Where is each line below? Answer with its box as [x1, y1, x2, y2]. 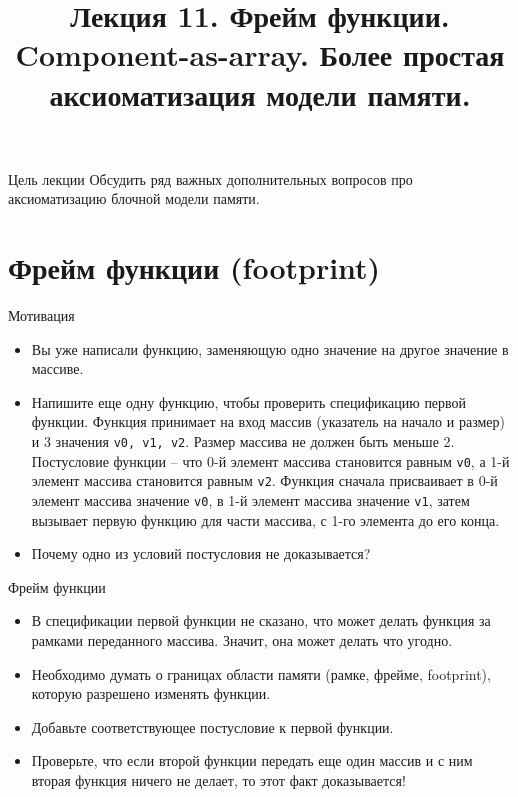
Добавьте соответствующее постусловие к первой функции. [31, 716, 394, 737]
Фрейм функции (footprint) [8, 247, 381, 288]
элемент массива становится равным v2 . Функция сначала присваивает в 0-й [31, 470, 498, 491]
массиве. [31, 358, 84, 379]
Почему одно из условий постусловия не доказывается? [31, 543, 371, 564]
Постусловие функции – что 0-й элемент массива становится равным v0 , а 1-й [31, 450, 510, 471]
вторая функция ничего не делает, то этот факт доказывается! [31, 770, 406, 790]
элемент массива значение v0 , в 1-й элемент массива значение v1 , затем [31, 490, 470, 510]
